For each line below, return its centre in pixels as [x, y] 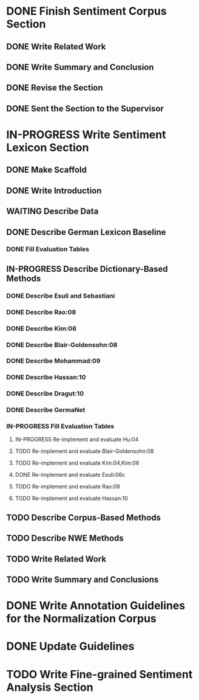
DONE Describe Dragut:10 [45, 393]
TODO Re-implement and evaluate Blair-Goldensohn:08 [84, 451]
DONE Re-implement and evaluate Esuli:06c [70, 475]
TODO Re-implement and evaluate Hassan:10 [72, 498]
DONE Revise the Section [55, 88]
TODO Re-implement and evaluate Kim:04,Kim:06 [77, 463]
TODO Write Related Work [56, 559]
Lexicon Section [48, 147]
